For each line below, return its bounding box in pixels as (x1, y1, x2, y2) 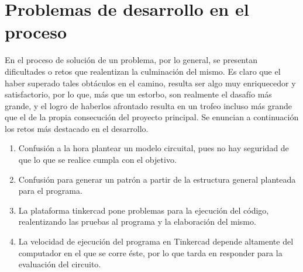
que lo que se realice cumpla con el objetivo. (18, 154, 177, 166)
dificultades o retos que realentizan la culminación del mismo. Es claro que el (5, 65, 281, 77)
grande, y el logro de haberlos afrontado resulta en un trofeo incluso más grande (5, 99, 292, 111)
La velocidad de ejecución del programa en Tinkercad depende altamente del (18, 235, 294, 247)
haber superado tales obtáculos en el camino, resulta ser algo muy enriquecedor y (5, 76, 296, 89)
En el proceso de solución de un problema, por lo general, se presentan (5, 54, 257, 66)
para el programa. (18, 184, 82, 197)
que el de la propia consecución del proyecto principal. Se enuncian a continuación (5, 111, 299, 123)
